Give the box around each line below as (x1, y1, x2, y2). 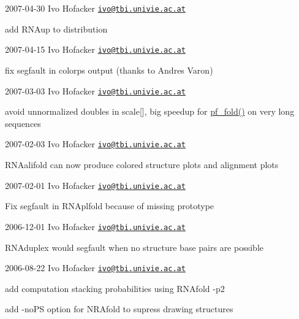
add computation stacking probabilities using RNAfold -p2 (5, 282, 225, 294)
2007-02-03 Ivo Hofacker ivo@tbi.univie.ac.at (5, 137, 186, 150)
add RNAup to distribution (5, 22, 108, 35)
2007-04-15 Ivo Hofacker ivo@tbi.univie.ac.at (5, 43, 186, 56)
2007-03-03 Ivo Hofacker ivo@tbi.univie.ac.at (5, 84, 186, 97)
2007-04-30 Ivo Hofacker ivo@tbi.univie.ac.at (5, 2, 186, 14)
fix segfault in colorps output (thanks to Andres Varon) (5, 63, 213, 76)
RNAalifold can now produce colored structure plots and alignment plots (5, 158, 279, 171)
